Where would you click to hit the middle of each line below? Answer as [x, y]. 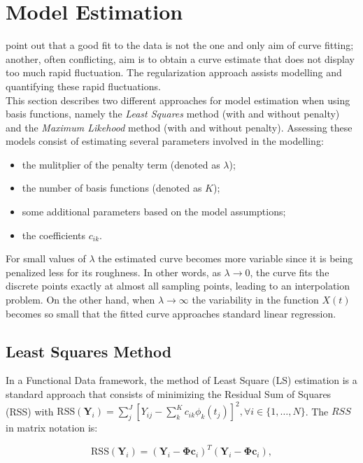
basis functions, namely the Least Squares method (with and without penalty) [173, 114]
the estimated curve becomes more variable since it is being [226, 258]
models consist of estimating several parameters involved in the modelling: [165, 141]
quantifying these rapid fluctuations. [83, 86]
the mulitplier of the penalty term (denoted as [121, 164]
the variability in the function [255, 300]
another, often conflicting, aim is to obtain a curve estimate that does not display [180, 58]
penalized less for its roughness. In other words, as [113, 272]
